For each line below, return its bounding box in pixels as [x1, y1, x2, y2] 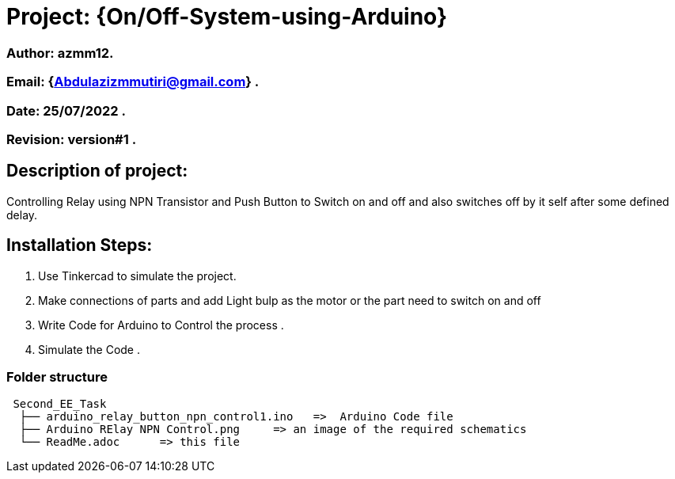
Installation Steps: [6, 235, 153, 256]
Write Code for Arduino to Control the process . [38, 317, 284, 332]
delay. [6, 207, 38, 222]
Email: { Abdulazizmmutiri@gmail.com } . [6, 74, 260, 90]
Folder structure [6, 368, 108, 385]
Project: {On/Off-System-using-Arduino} [6, 3, 448, 30]
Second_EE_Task [13, 397, 107, 411]
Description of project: [6, 161, 188, 181]
